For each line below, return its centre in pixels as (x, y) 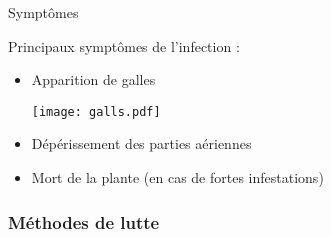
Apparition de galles (93, 79)
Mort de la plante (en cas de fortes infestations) (177, 177)
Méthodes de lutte (84, 221)
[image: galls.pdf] (96, 111)
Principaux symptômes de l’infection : (124, 45)
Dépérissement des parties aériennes (141, 143)
